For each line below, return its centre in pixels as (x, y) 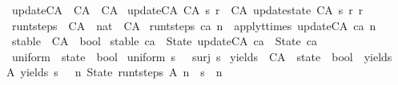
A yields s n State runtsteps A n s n (115, 72)
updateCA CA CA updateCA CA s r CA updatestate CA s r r (187, 10)
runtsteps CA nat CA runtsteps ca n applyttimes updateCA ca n (194, 25)
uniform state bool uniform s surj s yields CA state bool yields (202, 56)
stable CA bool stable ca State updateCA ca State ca (164, 41)
